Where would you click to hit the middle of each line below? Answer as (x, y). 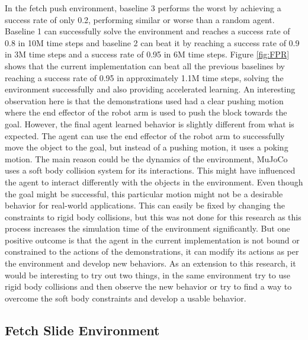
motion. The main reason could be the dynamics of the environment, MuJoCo (146, 158)
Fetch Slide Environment (82, 330)
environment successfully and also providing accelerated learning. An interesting (150, 89)
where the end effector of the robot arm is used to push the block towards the (146, 112)
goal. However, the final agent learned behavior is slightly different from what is (150, 124)
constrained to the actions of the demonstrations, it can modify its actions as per (152, 251)
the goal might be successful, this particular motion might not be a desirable (144, 193)
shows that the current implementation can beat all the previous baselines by (145, 65)
